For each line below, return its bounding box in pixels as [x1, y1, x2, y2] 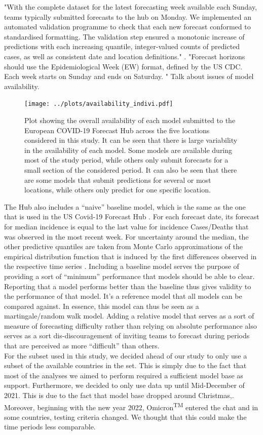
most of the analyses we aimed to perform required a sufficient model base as [4, 370, 243, 380]
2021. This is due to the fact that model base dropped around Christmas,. [4, 390, 234, 401]
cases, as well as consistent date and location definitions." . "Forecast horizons [4, 51, 245, 61]
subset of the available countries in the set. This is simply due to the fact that [4, 360, 247, 371]
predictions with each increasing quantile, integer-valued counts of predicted [4, 41, 240, 52]
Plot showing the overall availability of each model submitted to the [24, 115, 236, 125]
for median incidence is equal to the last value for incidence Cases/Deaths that [4, 221, 249, 231]
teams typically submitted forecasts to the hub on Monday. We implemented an [4, 11, 252, 22]
